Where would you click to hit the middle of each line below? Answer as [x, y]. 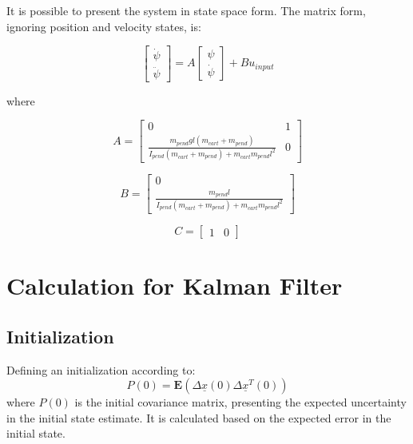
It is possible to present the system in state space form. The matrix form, [186, 10]
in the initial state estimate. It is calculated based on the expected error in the [199, 417]
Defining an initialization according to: [101, 369]
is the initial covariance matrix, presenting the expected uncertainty [240, 402]
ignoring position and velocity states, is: [104, 26]
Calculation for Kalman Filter [175, 285]
